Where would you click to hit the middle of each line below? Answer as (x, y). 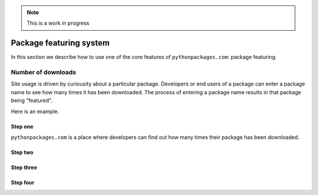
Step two (22, 152)
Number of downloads (44, 72)
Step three (24, 167)
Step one (22, 126)
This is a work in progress (58, 23)
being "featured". (32, 101)
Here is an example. (35, 111)
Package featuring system (60, 43)
